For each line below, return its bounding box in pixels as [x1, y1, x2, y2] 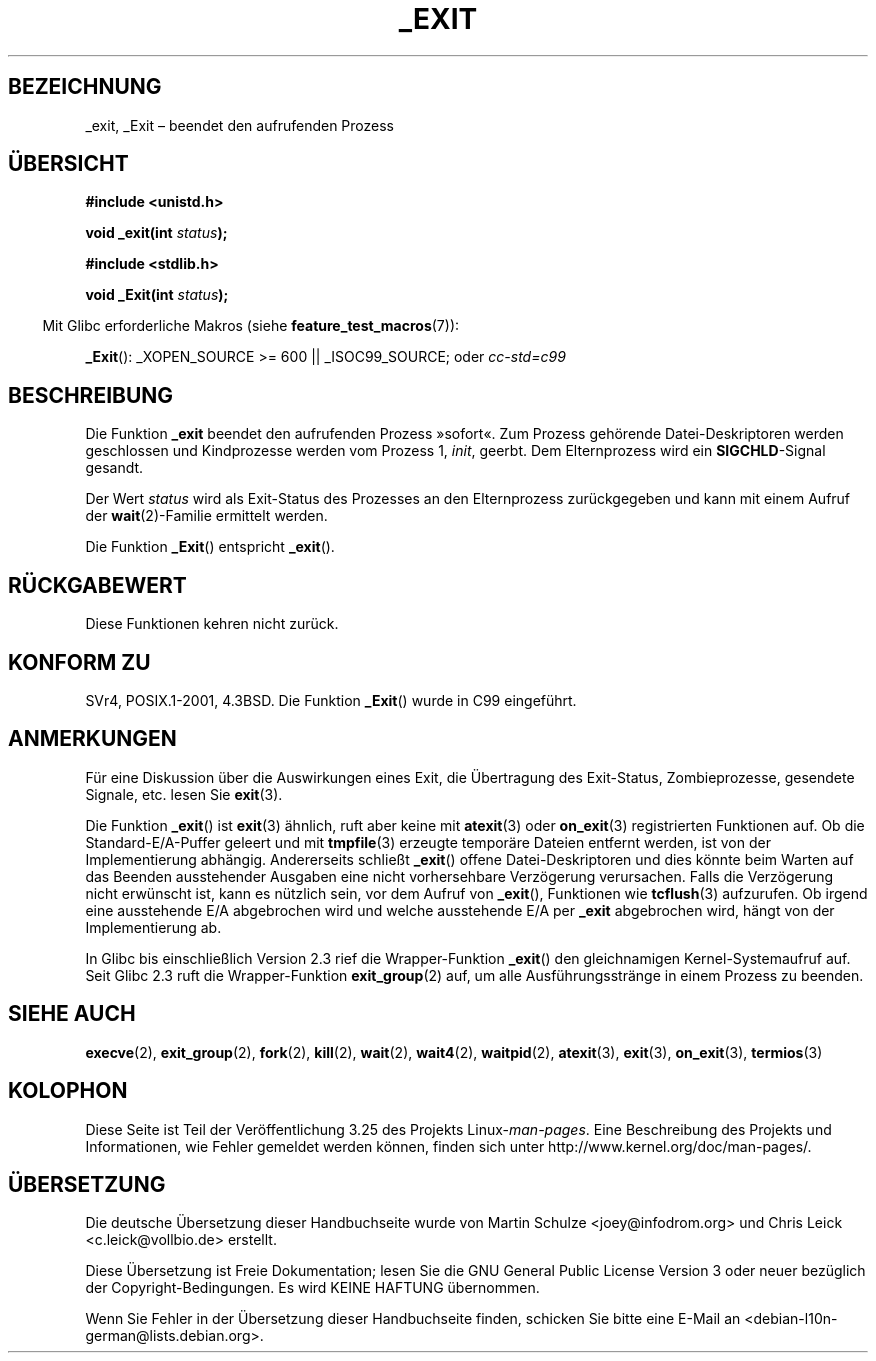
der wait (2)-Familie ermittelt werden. [85, 507, 328, 525]
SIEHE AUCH [8, 1001, 136, 1027]
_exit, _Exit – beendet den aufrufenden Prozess [85, 116, 394, 134]
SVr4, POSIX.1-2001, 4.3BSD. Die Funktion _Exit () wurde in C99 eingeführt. [85, 691, 577, 709]
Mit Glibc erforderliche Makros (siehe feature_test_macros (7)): [42, 317, 460, 335]
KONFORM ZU [8, 649, 151, 675]
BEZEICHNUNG [8, 74, 162, 100]
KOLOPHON [8, 1078, 128, 1104]
